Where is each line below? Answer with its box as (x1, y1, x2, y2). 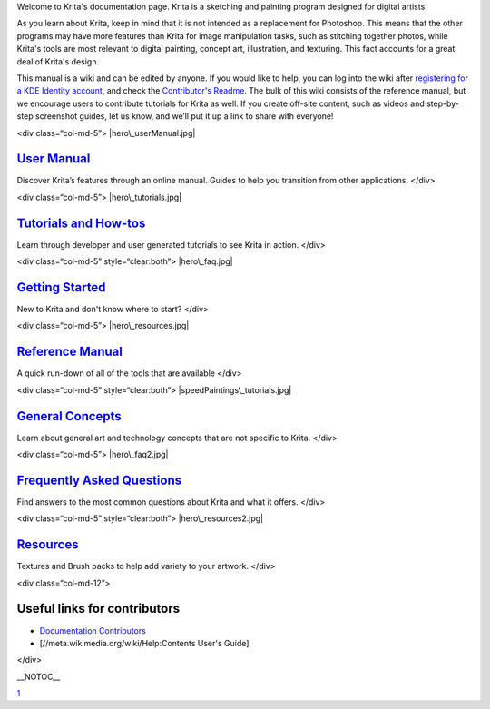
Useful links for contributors (16, 601, 181, 616)
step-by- (426, 98, 460, 109)
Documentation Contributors (39, 625, 147, 635)
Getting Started (16, 280, 106, 295)
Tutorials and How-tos (16, 215, 146, 231)
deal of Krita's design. (16, 55, 100, 67)
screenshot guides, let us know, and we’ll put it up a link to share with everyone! (34, 111, 334, 122)
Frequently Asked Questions (16, 472, 182, 487)
